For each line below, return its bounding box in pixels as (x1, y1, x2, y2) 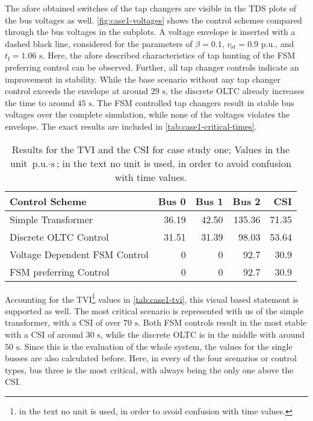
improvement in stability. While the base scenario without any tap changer (5, 72, 281, 85)
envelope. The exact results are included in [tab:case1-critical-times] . (5, 119, 257, 132)
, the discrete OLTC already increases (166, 84, 305, 97)
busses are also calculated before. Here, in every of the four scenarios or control (5, 352, 297, 364)
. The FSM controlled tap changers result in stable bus (91, 96, 294, 109)
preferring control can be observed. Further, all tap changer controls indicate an (5, 60, 299, 73)
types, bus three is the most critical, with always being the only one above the (5, 363, 294, 376)
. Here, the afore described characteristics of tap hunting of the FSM (42, 49, 296, 62)
